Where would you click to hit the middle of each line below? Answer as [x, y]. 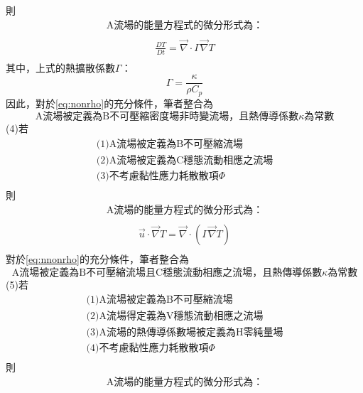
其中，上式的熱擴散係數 [60, 67]
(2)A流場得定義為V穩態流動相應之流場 [175, 317]
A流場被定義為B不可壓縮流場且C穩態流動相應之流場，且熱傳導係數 [167, 273]
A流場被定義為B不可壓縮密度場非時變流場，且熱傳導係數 [167, 117]
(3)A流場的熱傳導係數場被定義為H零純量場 [185, 333]
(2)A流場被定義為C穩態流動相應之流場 [185, 161]
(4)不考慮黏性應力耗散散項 [147, 349]
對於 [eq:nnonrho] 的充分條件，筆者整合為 [97, 258]
